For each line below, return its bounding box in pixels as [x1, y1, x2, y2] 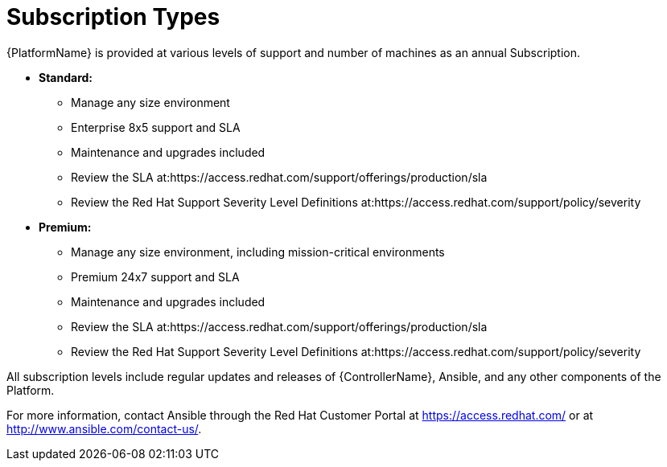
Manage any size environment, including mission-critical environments [71, 244, 445, 259]
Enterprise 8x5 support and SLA [71, 120, 241, 134]
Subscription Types [6, 3, 220, 31]
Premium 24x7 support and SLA [71, 269, 240, 284]
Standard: [39, 70, 93, 84]
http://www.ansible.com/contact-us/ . [6, 421, 202, 436]
